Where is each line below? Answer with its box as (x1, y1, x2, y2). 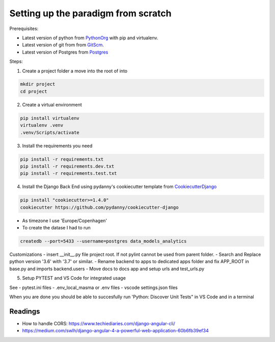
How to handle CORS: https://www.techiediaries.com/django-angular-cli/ (22, 320, 176, 326)
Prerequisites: (9, 25, 39, 32)
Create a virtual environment (22, 101, 82, 108)
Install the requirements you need (22, 143, 93, 149)
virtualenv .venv (20, 122, 64, 128)
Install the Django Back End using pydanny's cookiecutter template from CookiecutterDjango (22, 183, 217, 190)
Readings (9, 307, 40, 315)
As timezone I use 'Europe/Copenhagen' (22, 217, 107, 224)
